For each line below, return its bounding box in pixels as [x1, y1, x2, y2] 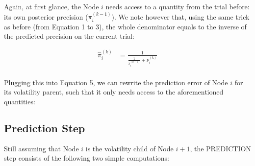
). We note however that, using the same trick [111, 11, 250, 22]
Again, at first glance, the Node [4, 1, 99, 11]
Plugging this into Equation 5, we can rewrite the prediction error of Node [4, 77, 228, 87]
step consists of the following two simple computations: [4, 153, 169, 163]
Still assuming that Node [4, 143, 79, 153]
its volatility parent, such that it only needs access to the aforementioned [4, 87, 224, 97]
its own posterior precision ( [4, 11, 88, 22]
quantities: [4, 96, 35, 106]
